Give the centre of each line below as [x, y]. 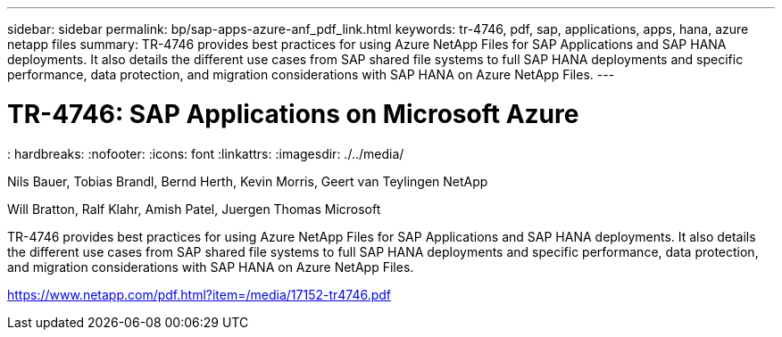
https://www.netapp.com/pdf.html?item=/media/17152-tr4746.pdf [200, 294]
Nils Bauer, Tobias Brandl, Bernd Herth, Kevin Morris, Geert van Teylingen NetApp [248, 181]
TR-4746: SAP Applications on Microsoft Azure [293, 114]
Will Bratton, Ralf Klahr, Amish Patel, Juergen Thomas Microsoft [194, 209]
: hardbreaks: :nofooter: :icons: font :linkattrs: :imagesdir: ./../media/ [206, 153]
